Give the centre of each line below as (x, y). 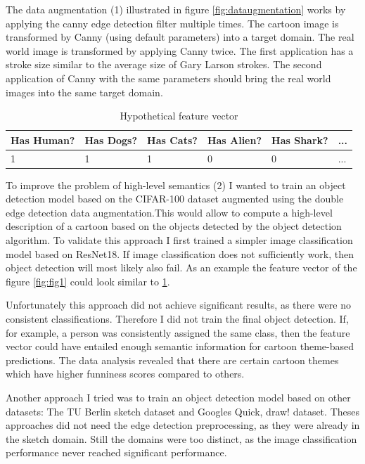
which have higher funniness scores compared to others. (125, 374)
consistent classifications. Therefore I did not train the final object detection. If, (177, 319)
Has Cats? (172, 140)
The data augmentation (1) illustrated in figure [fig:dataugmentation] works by (176, 9)
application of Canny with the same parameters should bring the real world (168, 78)
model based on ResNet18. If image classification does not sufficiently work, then (180, 253)
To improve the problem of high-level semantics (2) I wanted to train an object (176, 185)
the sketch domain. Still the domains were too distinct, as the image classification (181, 438)
